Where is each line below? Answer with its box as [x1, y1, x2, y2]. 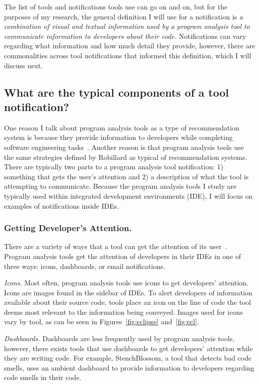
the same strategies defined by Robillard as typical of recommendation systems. [4, 151, 247, 162]
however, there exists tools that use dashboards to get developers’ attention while [4, 343, 253, 353]
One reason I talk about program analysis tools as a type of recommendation [4, 122, 240, 132]
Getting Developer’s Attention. [4, 222, 132, 234]
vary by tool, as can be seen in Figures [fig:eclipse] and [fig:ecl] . [4, 316, 199, 327]
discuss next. [4, 60, 43, 70]
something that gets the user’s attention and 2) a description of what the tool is [4, 171, 249, 181]
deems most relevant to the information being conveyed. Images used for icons [4, 306, 243, 317]
